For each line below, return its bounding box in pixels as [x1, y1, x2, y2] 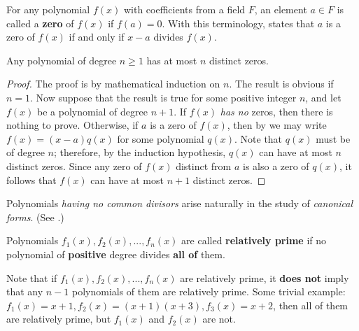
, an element [254, 2, 307, 16]
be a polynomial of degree [37, 104, 148, 118]
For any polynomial [6, 2, 90, 16]
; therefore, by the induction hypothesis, [53, 145, 226, 160]
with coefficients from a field [123, 2, 246, 16]
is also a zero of [242, 158, 309, 173]
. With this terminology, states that [162, 15, 315, 30]
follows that [6, 172, 57, 187]
